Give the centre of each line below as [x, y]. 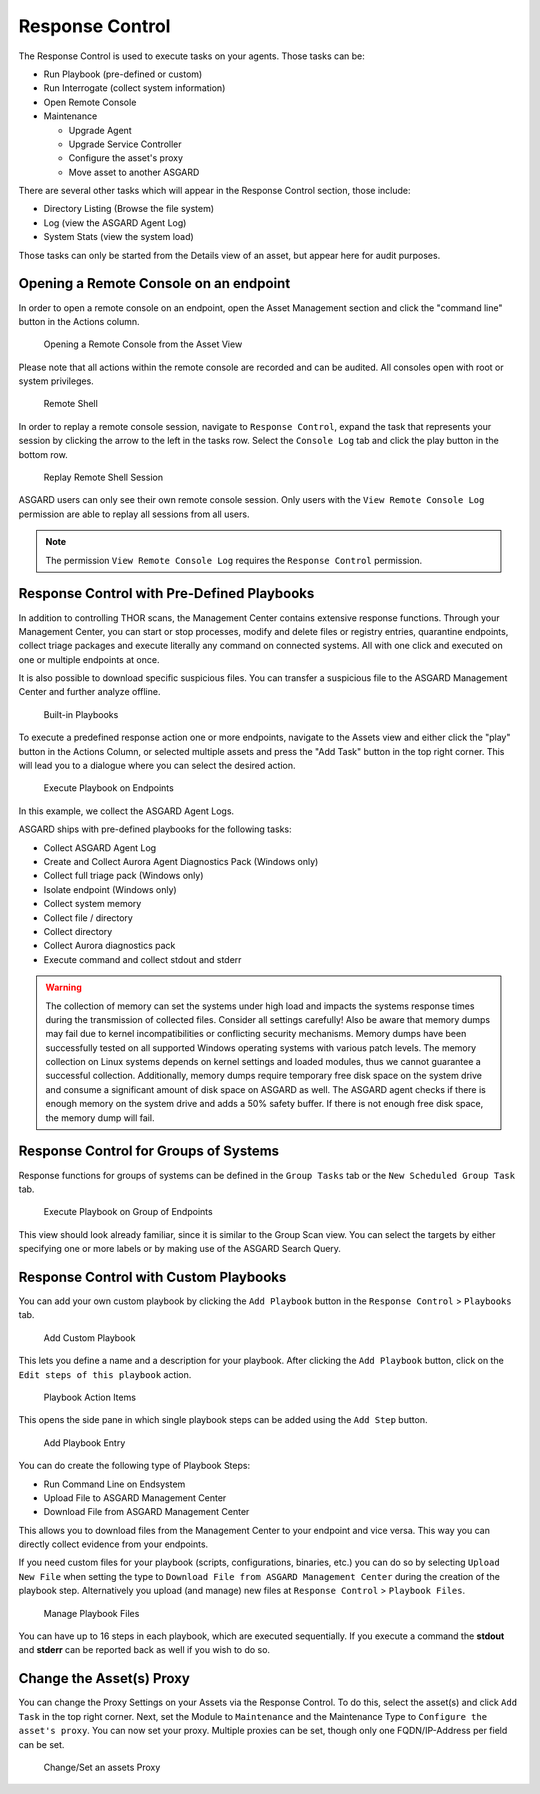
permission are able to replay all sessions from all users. [134, 514]
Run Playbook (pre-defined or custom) [123, 74]
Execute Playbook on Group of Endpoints [128, 1212]
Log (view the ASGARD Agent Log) [115, 222]
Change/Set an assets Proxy [102, 1767]
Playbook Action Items [90, 1397]
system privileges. [56, 381]
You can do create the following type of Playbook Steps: [134, 1466]
